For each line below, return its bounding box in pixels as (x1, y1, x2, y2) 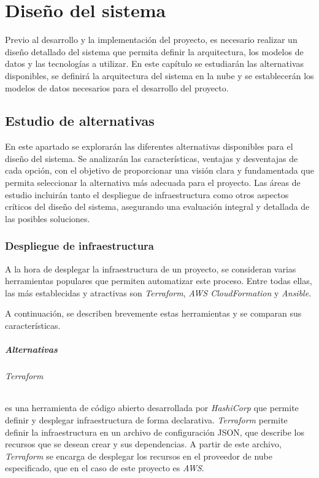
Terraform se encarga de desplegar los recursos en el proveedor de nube (5, 449, 272, 462)
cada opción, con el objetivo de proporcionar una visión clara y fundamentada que (5, 164, 314, 177)
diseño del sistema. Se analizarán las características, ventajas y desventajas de (5, 152, 298, 164)
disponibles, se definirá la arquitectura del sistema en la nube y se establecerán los (5, 69, 314, 82)
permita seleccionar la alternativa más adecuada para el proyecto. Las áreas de (5, 176, 301, 189)
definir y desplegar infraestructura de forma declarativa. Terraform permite (5, 414, 288, 426)
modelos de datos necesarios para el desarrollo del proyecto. (5, 81, 229, 94)
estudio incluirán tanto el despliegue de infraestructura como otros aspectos (5, 188, 289, 201)
